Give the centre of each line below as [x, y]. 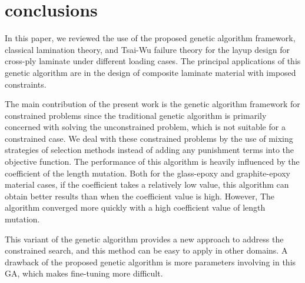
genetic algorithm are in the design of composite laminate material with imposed [150, 72]
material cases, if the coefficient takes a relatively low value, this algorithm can [147, 184]
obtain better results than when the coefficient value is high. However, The [140, 196]
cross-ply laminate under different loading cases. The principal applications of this [153, 61]
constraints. [26, 84]
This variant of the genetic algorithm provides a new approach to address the [144, 239]
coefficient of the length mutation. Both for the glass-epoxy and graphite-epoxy [147, 173]
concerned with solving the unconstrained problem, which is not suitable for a [145, 127]
